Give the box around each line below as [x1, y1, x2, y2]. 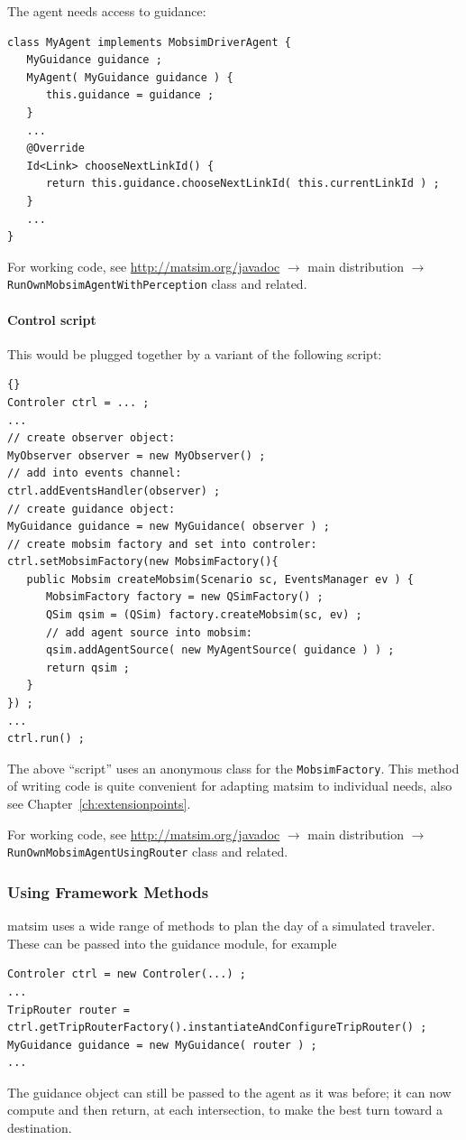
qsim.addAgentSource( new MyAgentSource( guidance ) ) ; [45, 644, 395, 657]
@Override [26, 142, 85, 155]
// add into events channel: [7, 467, 182, 480]
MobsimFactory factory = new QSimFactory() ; [45, 590, 324, 604]
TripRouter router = [7, 1003, 131, 1016]
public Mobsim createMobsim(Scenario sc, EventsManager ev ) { [26, 572, 415, 586]
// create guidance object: [7, 502, 176, 515]
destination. [7, 1118, 72, 1137]
